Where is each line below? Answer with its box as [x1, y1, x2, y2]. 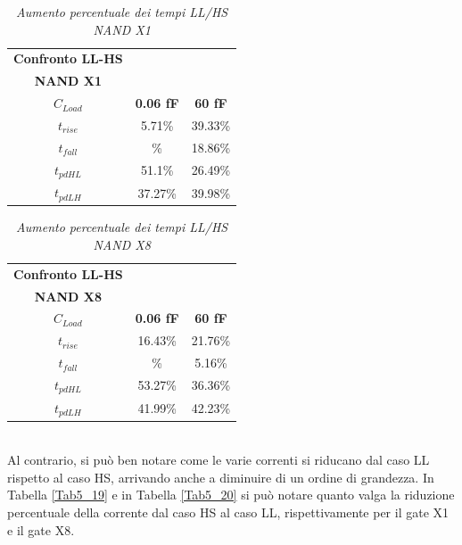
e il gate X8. [7, 520, 75, 539]
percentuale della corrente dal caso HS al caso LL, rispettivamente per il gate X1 [7, 503, 450, 521]
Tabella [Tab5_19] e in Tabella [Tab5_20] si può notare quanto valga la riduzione [7, 485, 455, 504]
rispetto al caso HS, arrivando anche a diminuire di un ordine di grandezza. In [7, 467, 434, 486]
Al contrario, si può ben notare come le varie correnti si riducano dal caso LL [7, 450, 430, 469]
